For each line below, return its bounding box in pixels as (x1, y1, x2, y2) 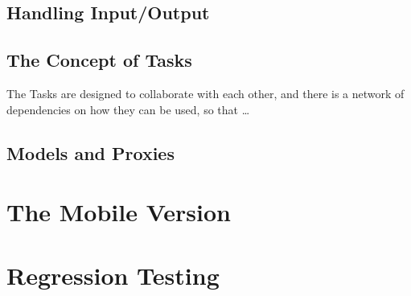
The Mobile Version (6, 195, 231, 228)
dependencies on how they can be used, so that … (6, 101, 250, 117)
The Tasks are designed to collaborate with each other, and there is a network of (6, 84, 405, 101)
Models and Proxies (6, 140, 175, 165)
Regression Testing (6, 258, 220, 291)
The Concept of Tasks (6, 47, 192, 72)
